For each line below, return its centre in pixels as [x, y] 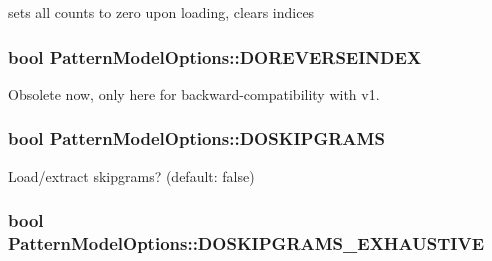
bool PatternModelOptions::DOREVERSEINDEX [215, 56]
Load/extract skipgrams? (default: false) [131, 175]
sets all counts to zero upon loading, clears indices [161, 12]
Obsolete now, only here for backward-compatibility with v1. [194, 93]
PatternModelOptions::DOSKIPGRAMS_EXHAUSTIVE [246, 243]
